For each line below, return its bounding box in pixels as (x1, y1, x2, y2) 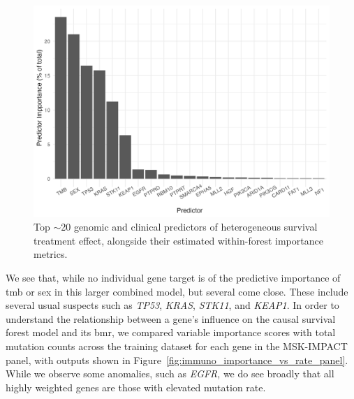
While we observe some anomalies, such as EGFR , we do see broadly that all (6, 366, 334, 381)
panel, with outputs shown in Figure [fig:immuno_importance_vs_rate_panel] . (6, 352, 348, 367)
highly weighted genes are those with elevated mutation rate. (6, 379, 266, 394)
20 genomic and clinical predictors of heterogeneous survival (61, 219, 318, 234)
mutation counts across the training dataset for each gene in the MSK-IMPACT (6, 339, 348, 354)
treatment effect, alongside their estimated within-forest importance (34, 233, 323, 247)
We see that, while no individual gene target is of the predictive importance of (6, 270, 341, 285)
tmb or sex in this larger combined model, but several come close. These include (6, 284, 348, 298)
